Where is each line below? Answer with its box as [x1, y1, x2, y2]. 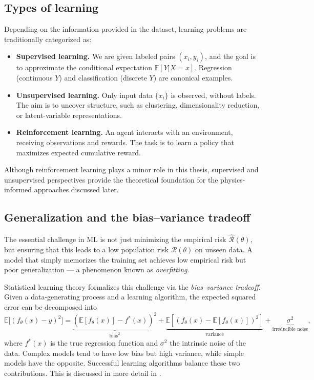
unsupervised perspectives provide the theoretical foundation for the [4, 174, 218, 185]
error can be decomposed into [4, 301, 97, 312]
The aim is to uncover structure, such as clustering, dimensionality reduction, [16, 99, 260, 110]
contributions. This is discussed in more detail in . [4, 367, 161, 378]
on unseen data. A [195, 244, 253, 254]
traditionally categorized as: [4, 33, 92, 44]
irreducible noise [272, 326, 308, 332]
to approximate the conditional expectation [16, 62, 153, 73]
